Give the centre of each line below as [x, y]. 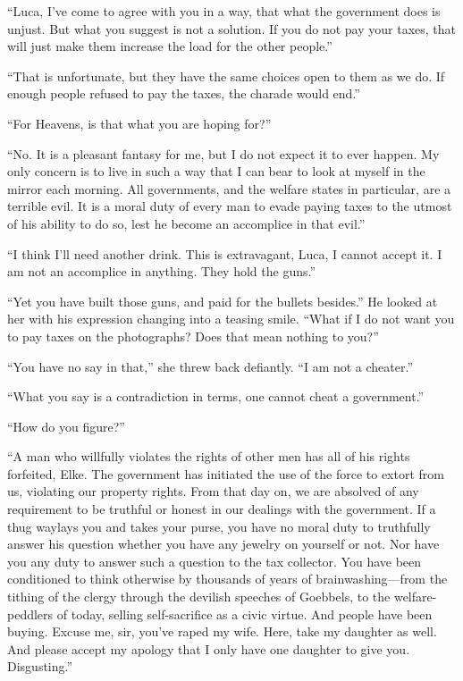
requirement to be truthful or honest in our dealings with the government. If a [222, 509]
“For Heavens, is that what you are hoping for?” [139, 123]
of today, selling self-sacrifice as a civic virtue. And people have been [244, 614]
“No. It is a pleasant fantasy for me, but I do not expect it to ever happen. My [223, 153]
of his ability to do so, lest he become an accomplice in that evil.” [186, 223]
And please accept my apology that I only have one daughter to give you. [209, 648]
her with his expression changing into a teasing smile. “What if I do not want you [231, 319]
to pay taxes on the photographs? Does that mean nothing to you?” [193, 336]
